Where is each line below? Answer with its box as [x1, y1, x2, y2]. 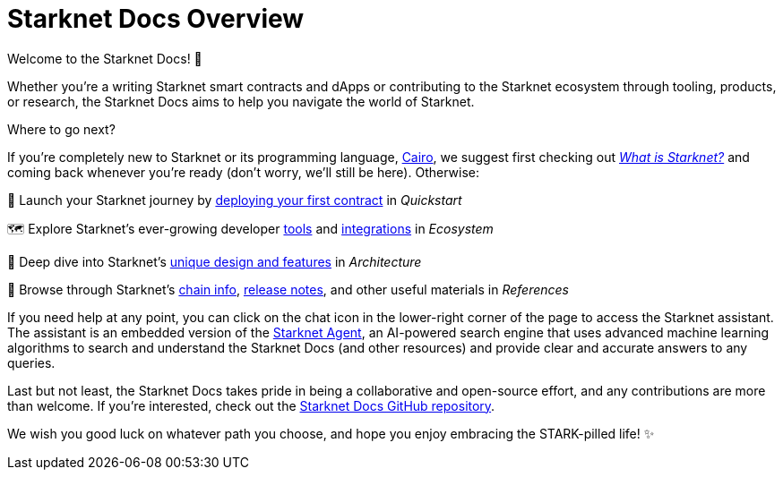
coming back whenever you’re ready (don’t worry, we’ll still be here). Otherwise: [7, 164, 479, 180]
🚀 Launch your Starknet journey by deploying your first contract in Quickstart [7, 192, 462, 208]
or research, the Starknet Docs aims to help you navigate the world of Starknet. [7, 93, 475, 109]
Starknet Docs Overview [7, 4, 305, 34]
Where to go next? [7, 121, 116, 137]
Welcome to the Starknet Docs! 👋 [7, 50, 202, 66]
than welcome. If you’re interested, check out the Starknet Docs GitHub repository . [7, 397, 495, 413]
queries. [7, 354, 56, 371]
